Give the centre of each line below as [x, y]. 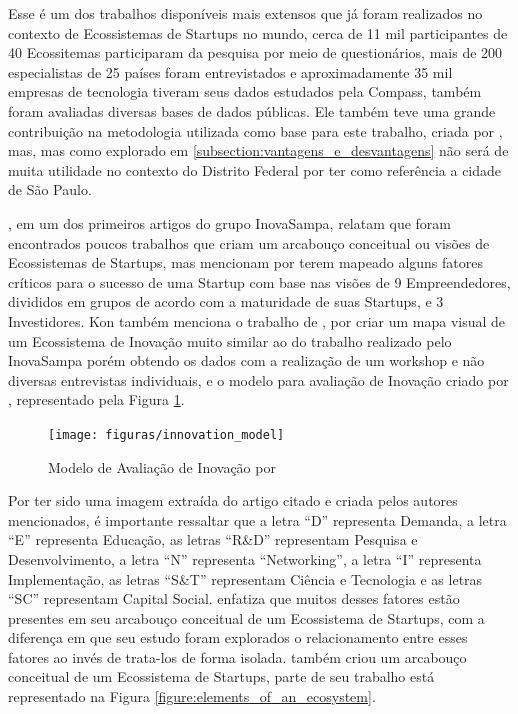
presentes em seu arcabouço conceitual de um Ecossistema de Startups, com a [246, 617]
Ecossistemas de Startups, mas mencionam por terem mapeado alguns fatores [245, 262]
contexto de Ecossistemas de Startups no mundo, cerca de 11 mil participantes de [258, 32]
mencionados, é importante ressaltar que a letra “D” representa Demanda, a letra [257, 519]
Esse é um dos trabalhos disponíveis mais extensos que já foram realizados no [245, 13]
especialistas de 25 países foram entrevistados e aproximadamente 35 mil [230, 71]
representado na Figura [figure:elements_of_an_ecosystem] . [192, 696]
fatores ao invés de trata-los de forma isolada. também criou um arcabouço [237, 656]
